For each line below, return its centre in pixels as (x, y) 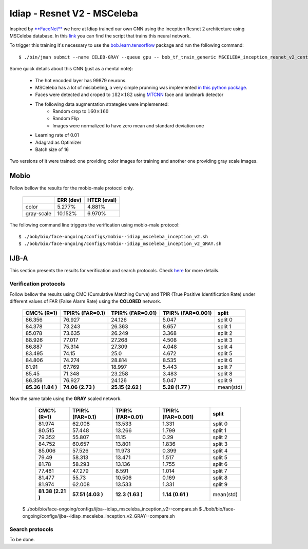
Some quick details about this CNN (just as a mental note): (71, 69)
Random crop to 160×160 (81, 111)
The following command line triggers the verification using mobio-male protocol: (94, 225)
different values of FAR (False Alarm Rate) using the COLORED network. (85, 301)
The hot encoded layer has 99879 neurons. (81, 80)
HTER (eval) (102, 200)
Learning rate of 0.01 (57, 135)
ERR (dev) (69, 200)
